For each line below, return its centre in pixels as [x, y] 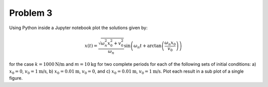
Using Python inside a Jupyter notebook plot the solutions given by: [78, 28]
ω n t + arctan [147, 46]
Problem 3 [31, 13]
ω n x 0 [170, 43]
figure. [16, 78]
